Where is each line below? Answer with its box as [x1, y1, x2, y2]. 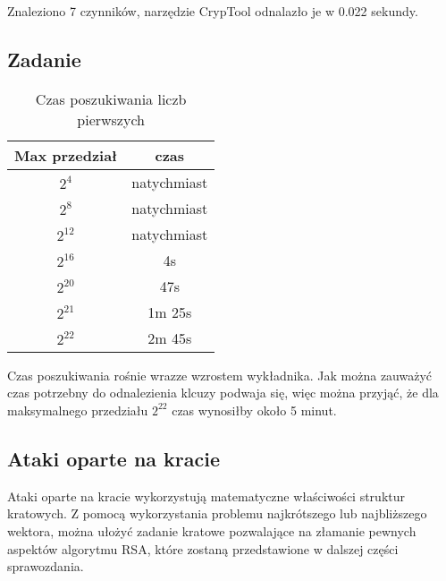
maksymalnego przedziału [7, 400, 148, 419]
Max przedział [14, 144, 118, 166]
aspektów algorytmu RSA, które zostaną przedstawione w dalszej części [7, 539, 399, 558]
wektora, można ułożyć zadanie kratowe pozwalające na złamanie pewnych [7, 521, 417, 540]
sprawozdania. [7, 557, 84, 576]
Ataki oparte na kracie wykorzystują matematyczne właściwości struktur [7, 486, 406, 505]
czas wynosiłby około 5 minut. [172, 400, 337, 419]
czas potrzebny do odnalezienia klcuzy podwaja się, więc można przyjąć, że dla [7, 383, 439, 402]
